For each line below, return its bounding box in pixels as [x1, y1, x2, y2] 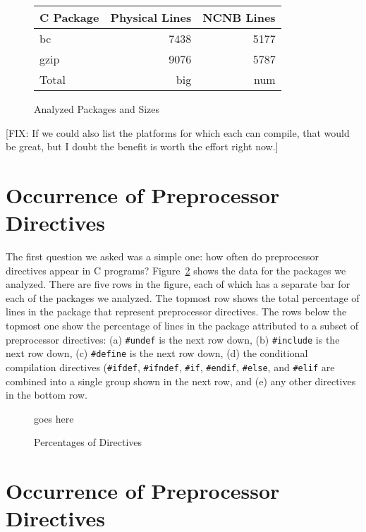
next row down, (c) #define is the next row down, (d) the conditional [6, 346, 308, 361]
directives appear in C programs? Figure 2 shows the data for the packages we [6, 262, 346, 277]
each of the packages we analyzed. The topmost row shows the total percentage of [6, 290, 360, 305]
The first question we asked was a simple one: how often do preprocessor [6, 249, 319, 264]
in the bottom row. [6, 387, 87, 402]
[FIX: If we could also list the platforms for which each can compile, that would [6, 125, 350, 140]
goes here [34, 411, 74, 425]
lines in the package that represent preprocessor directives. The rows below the [6, 304, 347, 319]
